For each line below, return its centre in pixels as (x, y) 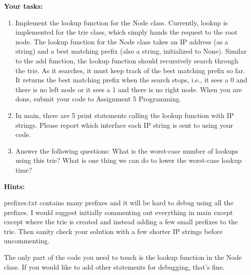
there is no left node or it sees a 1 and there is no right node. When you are (129, 89)
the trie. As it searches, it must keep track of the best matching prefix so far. (130, 70)
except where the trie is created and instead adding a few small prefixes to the (121, 222)
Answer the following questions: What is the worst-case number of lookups (127, 150)
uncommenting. (27, 241)
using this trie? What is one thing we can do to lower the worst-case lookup (128, 160)
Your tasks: (23, 6)
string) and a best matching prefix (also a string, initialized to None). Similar (131, 51)
